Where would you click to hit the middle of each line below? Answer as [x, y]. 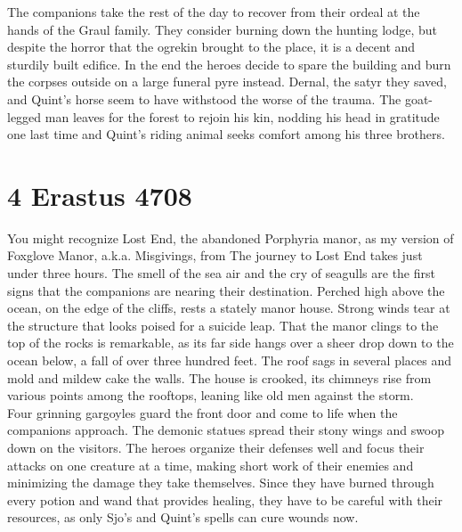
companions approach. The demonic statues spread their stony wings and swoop [226, 430]
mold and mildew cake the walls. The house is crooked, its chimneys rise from [219, 377]
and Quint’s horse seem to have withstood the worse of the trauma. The [204, 98]
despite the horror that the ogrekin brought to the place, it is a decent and [211, 47]
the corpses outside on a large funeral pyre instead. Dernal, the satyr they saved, [227, 82]
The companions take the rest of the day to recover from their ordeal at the [214, 12]
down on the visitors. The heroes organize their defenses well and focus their [216, 447]
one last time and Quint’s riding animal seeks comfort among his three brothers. [226, 134]
